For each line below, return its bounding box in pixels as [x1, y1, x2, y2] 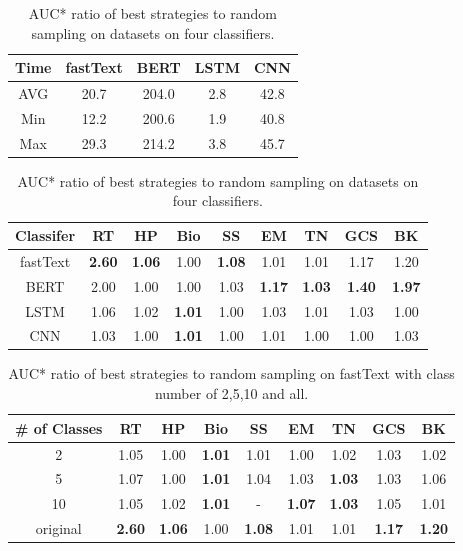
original [35, 518, 82, 539]
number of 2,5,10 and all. [154, 383, 309, 404]
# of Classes [15, 417, 103, 438]
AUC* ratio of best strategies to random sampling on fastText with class [8, 363, 455, 384]
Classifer [15, 225, 76, 245]
